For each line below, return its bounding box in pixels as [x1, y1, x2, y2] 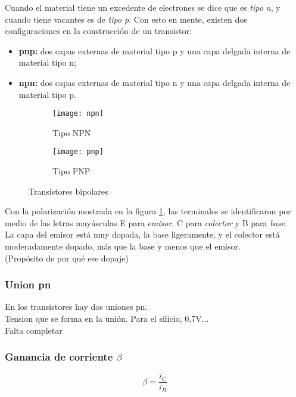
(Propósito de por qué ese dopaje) [5, 251, 129, 264]
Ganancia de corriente [5, 349, 113, 364]
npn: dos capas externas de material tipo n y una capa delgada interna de [18, 76, 291, 88]
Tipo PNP [52, 165, 91, 177]
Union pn [5, 277, 51, 292]
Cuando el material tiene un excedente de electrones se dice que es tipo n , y [5, 1, 281, 13]
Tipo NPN [52, 126, 91, 139]
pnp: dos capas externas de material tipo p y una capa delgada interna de [18, 44, 291, 57]
